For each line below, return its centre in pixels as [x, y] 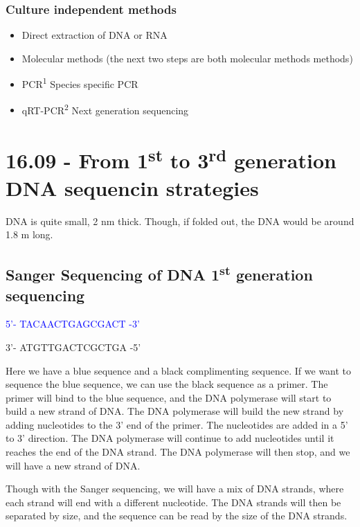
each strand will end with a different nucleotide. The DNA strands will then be [173, 502]
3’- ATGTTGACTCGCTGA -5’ [73, 347]
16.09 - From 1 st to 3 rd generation [171, 159]
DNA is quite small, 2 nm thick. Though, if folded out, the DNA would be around [180, 221]
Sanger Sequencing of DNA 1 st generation [159, 273]
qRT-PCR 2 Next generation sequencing [105, 109]
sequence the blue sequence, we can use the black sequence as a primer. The [167, 384]
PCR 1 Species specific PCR [80, 83]
